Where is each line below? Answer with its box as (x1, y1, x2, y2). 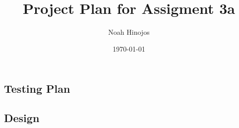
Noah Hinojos (108, 27, 150, 37)
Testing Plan (4, 81, 70, 96)
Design (4, 110, 40, 126)
